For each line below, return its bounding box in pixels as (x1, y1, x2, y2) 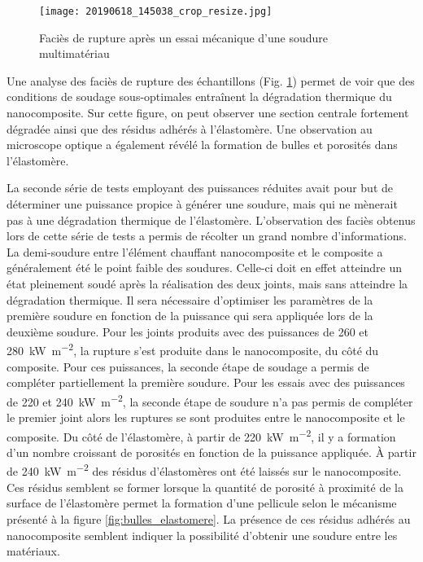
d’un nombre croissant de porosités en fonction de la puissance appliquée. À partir (7, 443, 416, 460)
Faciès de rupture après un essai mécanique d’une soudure (39, 29, 329, 46)
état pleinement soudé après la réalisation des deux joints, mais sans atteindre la (7, 274, 408, 292)
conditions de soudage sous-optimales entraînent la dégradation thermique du (7, 88, 392, 105)
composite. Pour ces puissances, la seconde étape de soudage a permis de (7, 358, 369, 375)
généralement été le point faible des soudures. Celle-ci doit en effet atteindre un (7, 259, 403, 276)
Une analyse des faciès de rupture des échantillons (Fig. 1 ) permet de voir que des (7, 72, 415, 89)
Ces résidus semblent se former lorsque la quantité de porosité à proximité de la (7, 478, 403, 495)
